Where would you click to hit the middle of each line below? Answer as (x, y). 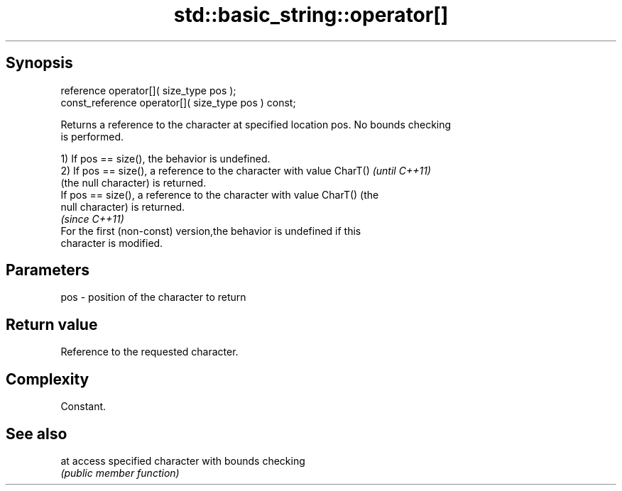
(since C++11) (92, 219)
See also (37, 434)
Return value (52, 324)
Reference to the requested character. (149, 352)
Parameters (48, 270)
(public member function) (120, 473)
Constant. (83, 407)
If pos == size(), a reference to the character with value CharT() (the (220, 194)
